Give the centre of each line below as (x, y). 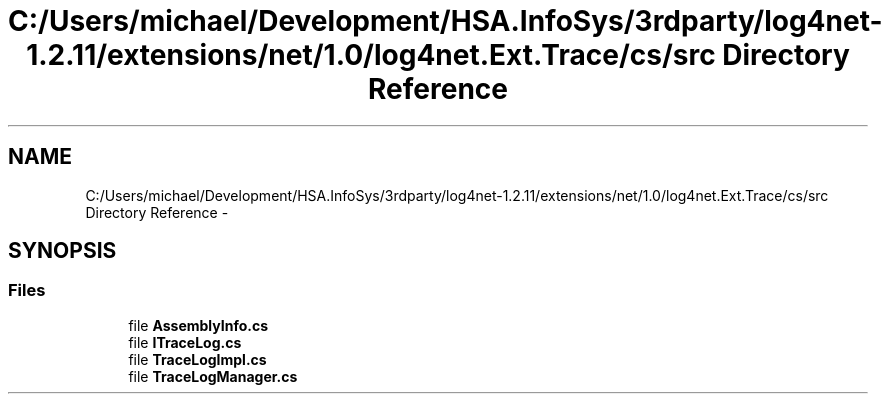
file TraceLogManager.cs (213, 376)
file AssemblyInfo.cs (198, 325)
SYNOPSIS (62, 251)
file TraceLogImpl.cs (197, 359)
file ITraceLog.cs (185, 342)
